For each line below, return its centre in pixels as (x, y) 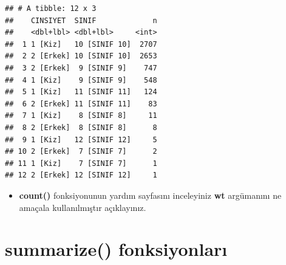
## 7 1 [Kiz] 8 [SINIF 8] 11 (81, 116)
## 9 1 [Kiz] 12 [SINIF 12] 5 (81, 139)
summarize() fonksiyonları (116, 249)
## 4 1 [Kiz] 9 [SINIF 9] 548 (81, 80)
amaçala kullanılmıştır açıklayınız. (83, 207)
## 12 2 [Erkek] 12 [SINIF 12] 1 (81, 175)
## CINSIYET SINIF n (81, 20)
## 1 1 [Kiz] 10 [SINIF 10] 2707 (81, 44)
